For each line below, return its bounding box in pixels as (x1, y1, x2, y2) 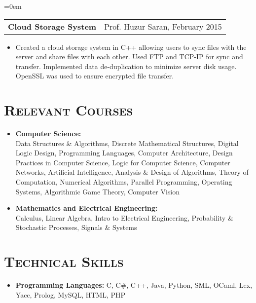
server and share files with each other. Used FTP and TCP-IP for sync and (15, 51, 243, 62)
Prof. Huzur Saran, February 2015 (104, 20, 222, 32)
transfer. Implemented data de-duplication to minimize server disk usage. (15, 61, 237, 71)
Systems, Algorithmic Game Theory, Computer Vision (15, 186, 180, 196)
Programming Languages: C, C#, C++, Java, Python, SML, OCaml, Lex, (15, 280, 253, 290)
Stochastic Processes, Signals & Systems (15, 222, 137, 232)
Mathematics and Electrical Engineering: (15, 203, 158, 213)
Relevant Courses (4, 100, 133, 120)
